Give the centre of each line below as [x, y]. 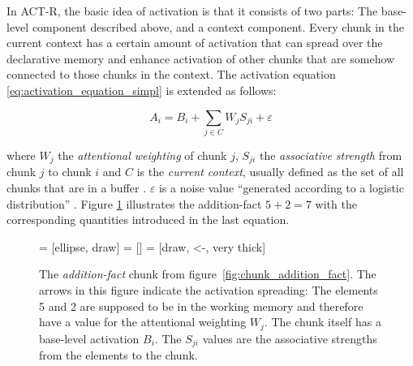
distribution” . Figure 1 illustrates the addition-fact [134, 203]
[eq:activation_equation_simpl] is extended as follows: [142, 90]
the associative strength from [331, 155]
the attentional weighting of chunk [142, 155]
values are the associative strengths [290, 338]
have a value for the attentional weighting [143, 322]
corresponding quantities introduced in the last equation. [148, 220]
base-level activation [89, 338]
